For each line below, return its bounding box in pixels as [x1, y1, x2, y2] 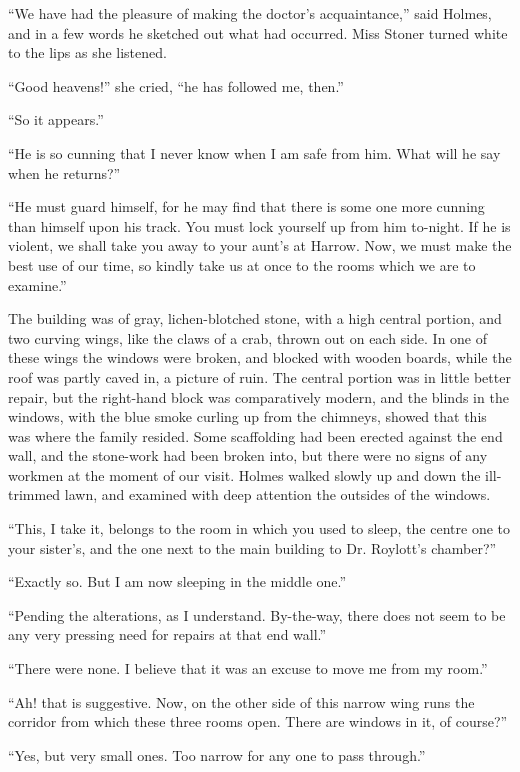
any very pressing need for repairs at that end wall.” [8, 624, 327, 645]
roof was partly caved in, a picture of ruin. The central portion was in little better [8, 366, 511, 387]
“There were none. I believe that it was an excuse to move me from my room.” [8, 658, 488, 679]
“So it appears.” [8, 109, 104, 130]
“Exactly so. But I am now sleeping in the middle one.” [8, 571, 347, 592]
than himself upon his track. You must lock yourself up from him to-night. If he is [8, 215, 511, 236]
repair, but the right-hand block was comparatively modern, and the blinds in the [8, 386, 509, 407]
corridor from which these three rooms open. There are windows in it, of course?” [8, 711, 508, 732]
